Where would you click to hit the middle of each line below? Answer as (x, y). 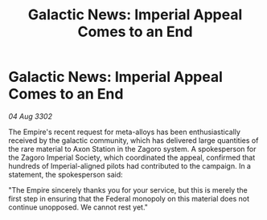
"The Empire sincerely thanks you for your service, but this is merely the (128, 189)
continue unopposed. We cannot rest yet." (78, 207)
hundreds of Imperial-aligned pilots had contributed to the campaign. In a (130, 165)
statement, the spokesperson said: (66, 174)
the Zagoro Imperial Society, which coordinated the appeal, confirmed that (132, 157)
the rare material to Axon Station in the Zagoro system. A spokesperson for (132, 149)
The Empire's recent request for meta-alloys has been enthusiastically (125, 132)
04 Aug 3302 (30, 116)
